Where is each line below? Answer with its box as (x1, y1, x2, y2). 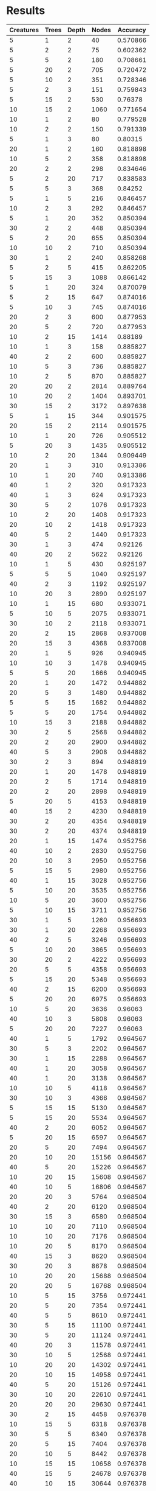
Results (6, 4, 46, 18)
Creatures (9, 26, 39, 34)
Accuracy (117, 26, 147, 34)
